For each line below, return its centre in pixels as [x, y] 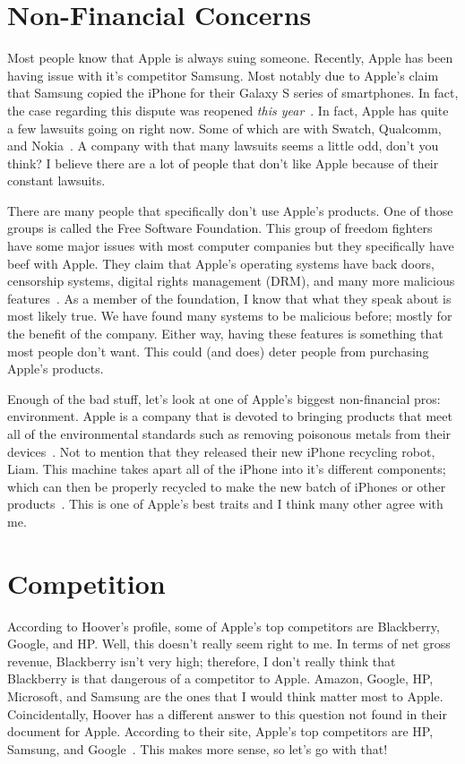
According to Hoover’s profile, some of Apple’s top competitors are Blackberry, [224, 626]
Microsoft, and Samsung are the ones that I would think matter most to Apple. [225, 696]
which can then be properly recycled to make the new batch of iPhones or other [227, 486]
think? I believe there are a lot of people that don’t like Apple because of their [223, 163]
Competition [86, 583]
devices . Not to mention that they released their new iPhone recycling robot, [221, 451]
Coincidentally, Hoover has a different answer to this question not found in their [227, 713]
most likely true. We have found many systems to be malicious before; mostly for [230, 316]
